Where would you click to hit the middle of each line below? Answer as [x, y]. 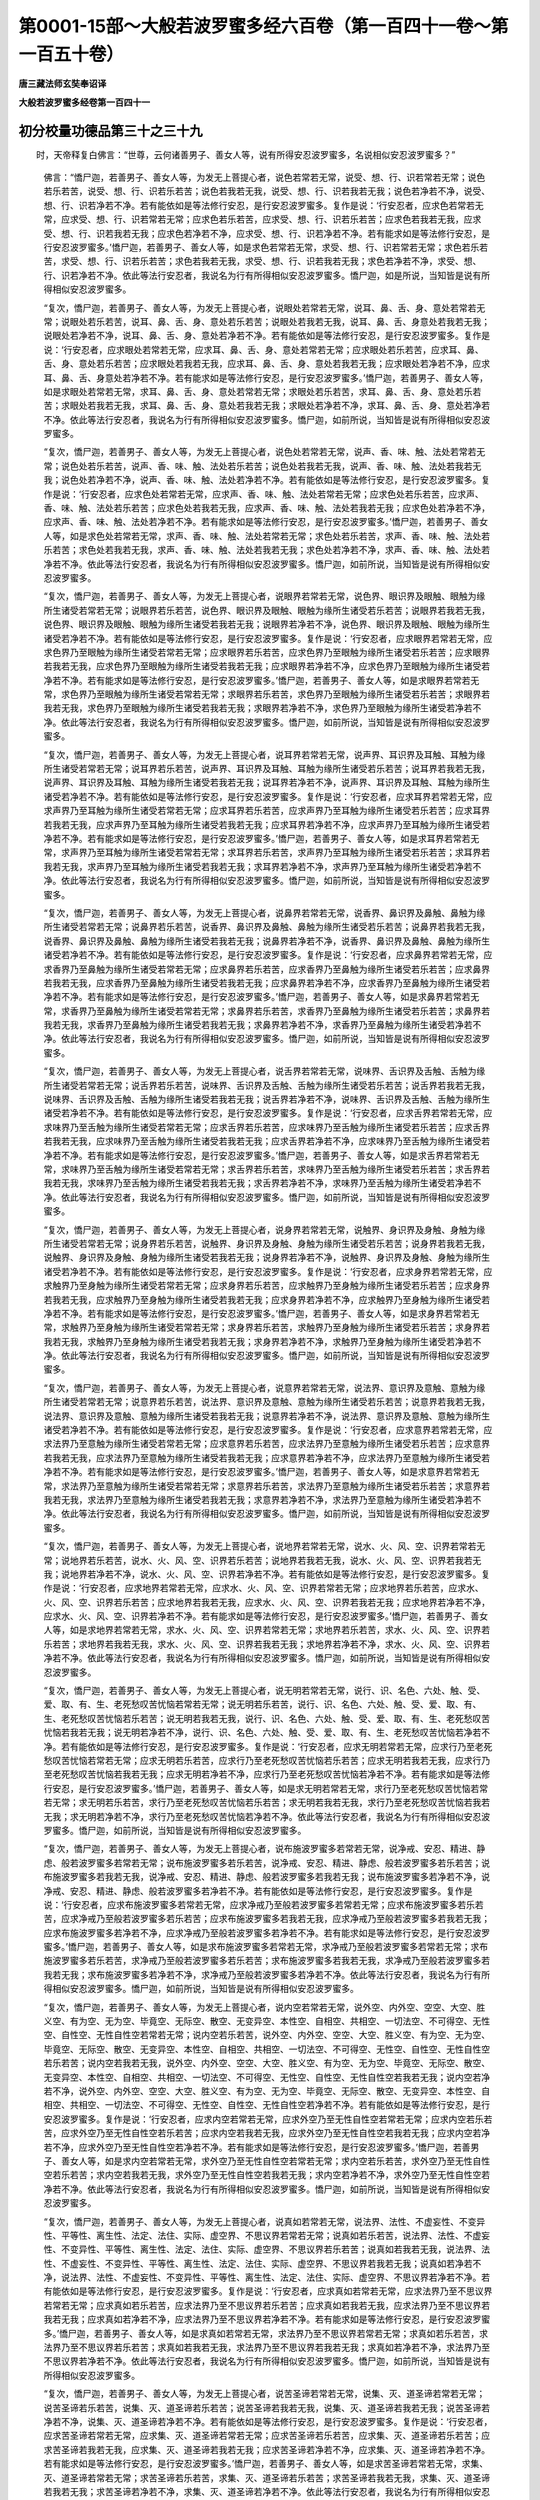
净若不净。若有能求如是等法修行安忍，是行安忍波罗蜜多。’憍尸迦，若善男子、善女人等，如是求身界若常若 [257, 1313]
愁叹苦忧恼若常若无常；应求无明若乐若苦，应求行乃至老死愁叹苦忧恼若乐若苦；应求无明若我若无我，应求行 [262, 1760]
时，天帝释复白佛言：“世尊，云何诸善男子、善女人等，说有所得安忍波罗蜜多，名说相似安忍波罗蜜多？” [245, 154]
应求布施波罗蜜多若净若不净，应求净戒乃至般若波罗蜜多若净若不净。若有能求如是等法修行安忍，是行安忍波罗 [266, 1932]
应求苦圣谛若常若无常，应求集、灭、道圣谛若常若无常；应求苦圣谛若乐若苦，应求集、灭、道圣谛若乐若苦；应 [266, 2436]
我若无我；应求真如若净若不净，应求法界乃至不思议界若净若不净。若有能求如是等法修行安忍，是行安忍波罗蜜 [266, 2319]
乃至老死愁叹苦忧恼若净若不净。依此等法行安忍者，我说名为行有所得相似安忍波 [327, 1816]
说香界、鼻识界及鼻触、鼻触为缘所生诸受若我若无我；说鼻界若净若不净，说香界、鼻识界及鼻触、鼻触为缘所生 [266, 941]
